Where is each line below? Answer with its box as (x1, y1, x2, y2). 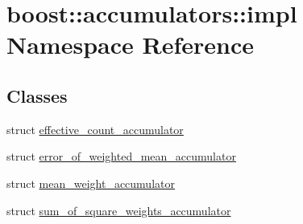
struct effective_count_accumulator (6, 120, 184, 137)
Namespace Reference (6, 28, 254, 61)
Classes (6, 83, 68, 108)
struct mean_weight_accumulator (6, 174, 175, 191)
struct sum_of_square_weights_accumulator (6, 202, 231, 218)
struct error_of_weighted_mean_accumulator (6, 148, 236, 165)
